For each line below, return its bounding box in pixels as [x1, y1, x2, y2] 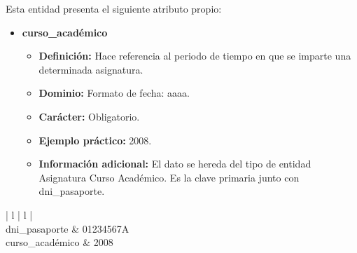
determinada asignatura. [38, 62, 143, 76]
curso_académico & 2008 [6, 235, 113, 249]
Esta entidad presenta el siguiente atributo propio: [6, 1, 222, 15]
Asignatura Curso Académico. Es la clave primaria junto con [38, 170, 300, 184]
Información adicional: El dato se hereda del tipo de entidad [38, 156, 311, 171]
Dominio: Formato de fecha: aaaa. [38, 86, 190, 100]
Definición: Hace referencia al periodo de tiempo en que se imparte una [38, 48, 351, 63]
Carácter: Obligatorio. [38, 109, 140, 123]
